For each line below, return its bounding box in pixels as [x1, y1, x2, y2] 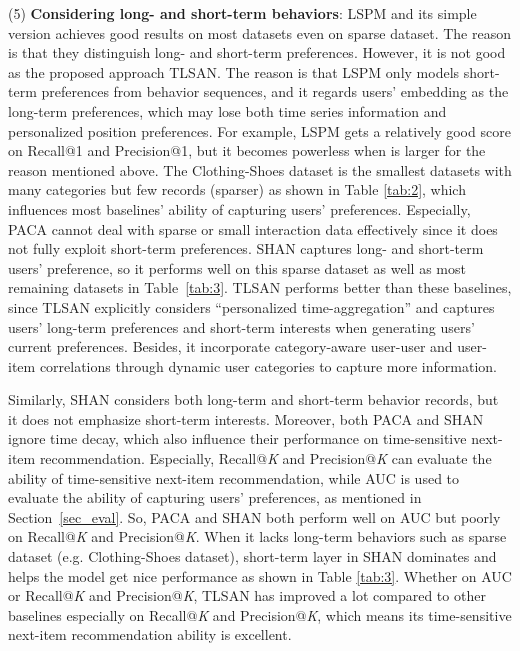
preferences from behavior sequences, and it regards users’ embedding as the [41, 81, 509, 102]
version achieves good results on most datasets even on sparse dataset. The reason [8, 22, 511, 43]
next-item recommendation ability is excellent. [8, 624, 292, 645]
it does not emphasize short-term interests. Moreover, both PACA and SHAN [8, 408, 484, 429]
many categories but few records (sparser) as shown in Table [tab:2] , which [8, 179, 466, 200]
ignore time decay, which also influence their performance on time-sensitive [8, 428, 467, 449]
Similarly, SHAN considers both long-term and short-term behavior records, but [8, 389, 499, 410]
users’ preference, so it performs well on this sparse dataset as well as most [8, 257, 466, 278]
